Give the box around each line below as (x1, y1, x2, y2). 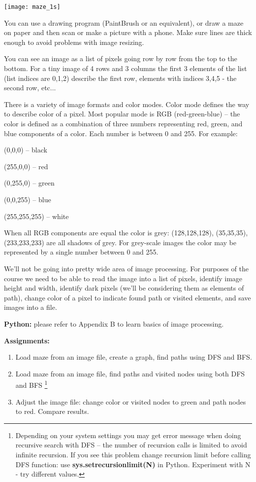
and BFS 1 (15, 378, 48, 390)
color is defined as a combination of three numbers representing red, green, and (4, 118, 243, 128)
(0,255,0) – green (4, 178, 55, 188)
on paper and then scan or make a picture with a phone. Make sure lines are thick (4, 27, 252, 37)
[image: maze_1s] (4, 3, 61, 10)
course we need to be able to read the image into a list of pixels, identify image (4, 273, 243, 283)
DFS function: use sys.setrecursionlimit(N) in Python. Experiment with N (15, 459, 251, 469)
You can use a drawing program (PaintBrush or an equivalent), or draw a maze (4, 17, 244, 28)
